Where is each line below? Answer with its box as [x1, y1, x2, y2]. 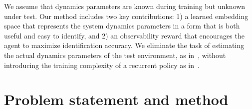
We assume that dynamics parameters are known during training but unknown [4, 1, 246, 11]
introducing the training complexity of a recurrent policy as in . [4, 59, 200, 70]
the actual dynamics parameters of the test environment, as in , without [4, 49, 226, 60]
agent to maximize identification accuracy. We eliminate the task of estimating [4, 40, 245, 50]
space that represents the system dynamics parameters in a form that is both [4, 20, 240, 31]
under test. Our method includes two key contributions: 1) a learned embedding [4, 10, 249, 21]
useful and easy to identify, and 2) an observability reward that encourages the [4, 30, 245, 40]
